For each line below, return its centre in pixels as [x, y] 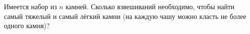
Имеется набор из [31, 6]
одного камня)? [27, 25]
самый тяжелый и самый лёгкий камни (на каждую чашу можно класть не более [125, 16]
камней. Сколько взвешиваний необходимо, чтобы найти [150, 6]
